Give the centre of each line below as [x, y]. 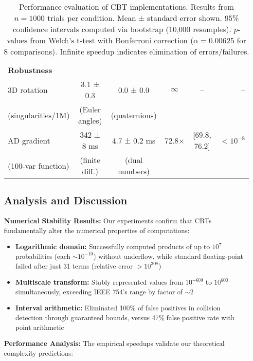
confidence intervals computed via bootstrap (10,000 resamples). [122, 29]
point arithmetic [40, 327]
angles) [90, 120]
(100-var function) [39, 165]
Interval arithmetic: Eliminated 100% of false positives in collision [118, 308]
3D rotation [28, 90]
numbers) [134, 171]
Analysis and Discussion [66, 200]
